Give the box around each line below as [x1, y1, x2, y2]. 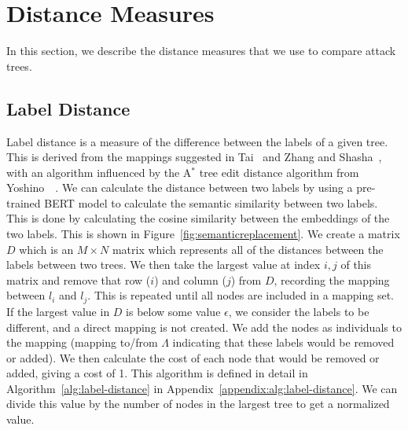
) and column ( [154, 271, 226, 288]
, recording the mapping [274, 271, 390, 288]
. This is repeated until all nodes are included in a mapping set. [87, 287, 395, 303]
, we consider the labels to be [228, 303, 369, 319]
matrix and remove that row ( [6, 271, 151, 288]
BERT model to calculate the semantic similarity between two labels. [44, 194, 378, 211]
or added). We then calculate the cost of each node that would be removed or [6, 349, 380, 366]
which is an [19, 241, 74, 257]
